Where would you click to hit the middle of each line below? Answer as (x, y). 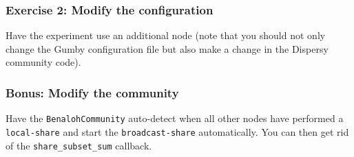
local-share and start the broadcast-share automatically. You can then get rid (177, 131)
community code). (43, 62)
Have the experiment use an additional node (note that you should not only (166, 35)
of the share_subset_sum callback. (79, 145)
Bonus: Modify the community (92, 92)
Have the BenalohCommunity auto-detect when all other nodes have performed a (175, 118)
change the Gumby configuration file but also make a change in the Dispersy (167, 48)
